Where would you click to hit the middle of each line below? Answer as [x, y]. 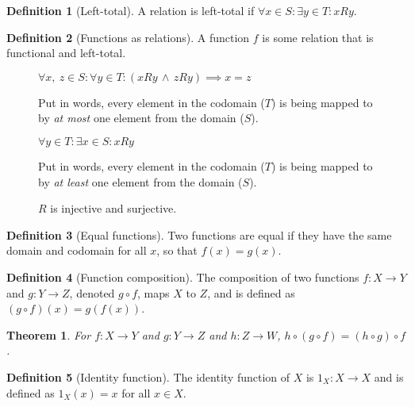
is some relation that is [318, 37]
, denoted [92, 292]
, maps [154, 292]
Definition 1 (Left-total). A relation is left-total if [131, 10]
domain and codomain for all [77, 250]
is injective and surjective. [113, 208]
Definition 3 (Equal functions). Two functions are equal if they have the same [199, 234]
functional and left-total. [66, 53]
